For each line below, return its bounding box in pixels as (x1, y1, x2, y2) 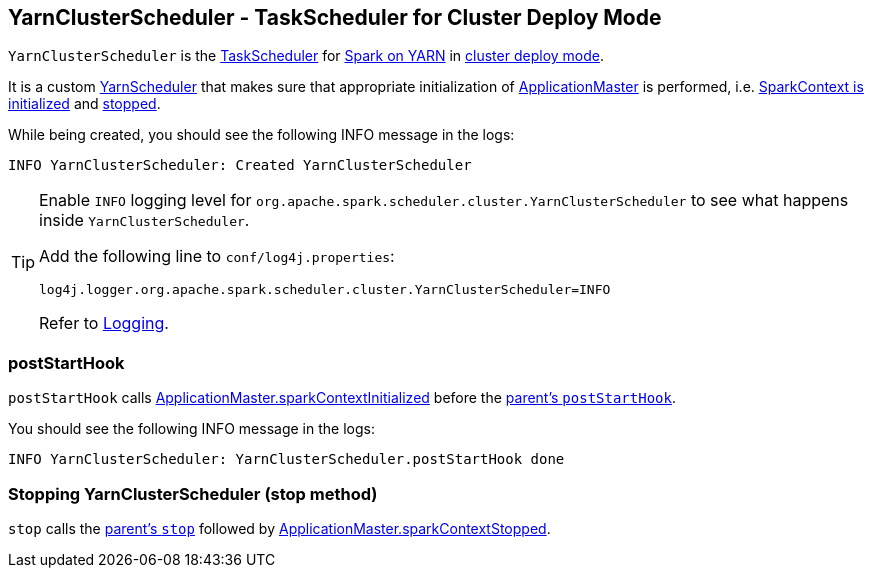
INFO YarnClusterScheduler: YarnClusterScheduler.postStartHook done (8, 451, 565, 468)
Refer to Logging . (39, 313, 169, 334)
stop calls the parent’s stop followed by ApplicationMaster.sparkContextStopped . (8, 519, 551, 537)
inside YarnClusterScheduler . (39, 210, 250, 231)
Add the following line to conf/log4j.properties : (39, 246, 395, 267)
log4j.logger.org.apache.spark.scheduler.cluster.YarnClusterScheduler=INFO (39, 282, 611, 298)
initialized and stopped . (8, 95, 161, 113)
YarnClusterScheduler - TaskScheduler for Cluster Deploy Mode (8, 5, 662, 30)
